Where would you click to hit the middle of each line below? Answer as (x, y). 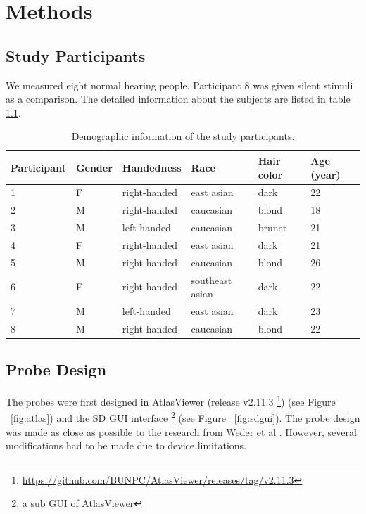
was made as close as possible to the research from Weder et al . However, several (181, 431)
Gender (94, 167)
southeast (212, 280)
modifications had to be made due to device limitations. (126, 445)
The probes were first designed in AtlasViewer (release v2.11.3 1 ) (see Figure (171, 400)
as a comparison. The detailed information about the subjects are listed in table (178, 99)
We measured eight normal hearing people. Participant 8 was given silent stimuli (179, 85)
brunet (272, 227)
